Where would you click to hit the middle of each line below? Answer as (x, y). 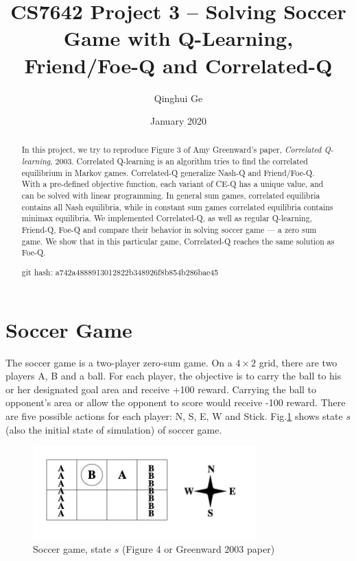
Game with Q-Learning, (178, 38)
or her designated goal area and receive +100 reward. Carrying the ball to (161, 389)
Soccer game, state (72, 548)
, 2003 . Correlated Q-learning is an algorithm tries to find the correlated (179, 161)
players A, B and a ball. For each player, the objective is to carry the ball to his (174, 376)
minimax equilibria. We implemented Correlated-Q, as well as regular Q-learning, (167, 218)
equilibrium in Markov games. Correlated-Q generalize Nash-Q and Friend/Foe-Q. (168, 172)
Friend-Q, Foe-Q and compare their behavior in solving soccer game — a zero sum (169, 230)
